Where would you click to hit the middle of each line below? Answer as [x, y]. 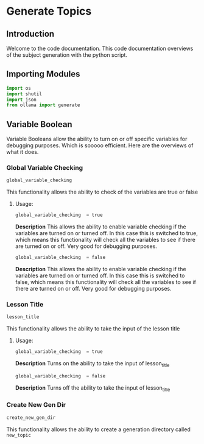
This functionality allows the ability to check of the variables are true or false [102, 192]
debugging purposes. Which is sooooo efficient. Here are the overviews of [100, 145]
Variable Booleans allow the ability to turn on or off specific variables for [97, 139]
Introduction [30, 34]
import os [19, 88]
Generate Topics [49, 11]
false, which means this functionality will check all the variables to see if [106, 282]
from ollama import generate [43, 105]
